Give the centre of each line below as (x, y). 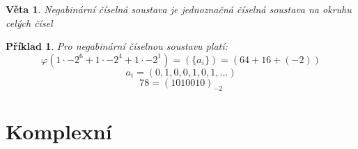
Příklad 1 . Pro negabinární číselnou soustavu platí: (117, 46)
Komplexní (59, 131)
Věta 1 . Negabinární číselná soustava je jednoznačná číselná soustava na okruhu (179, 9)
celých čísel (29, 23)
